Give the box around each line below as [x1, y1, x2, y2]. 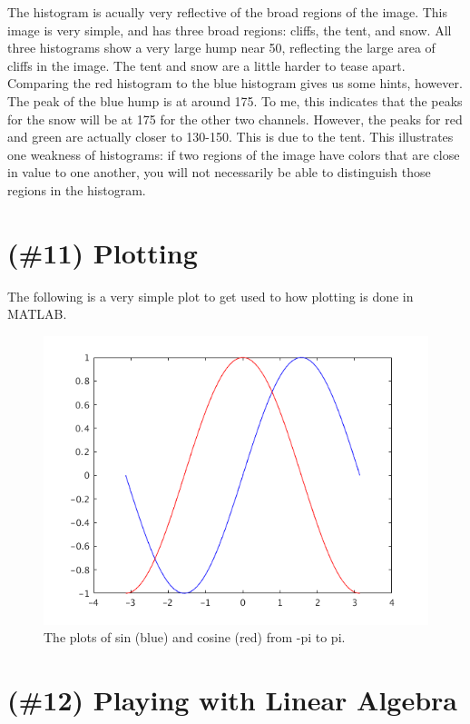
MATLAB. [7, 304, 67, 323]
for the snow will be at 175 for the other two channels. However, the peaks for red [7, 109, 463, 128]
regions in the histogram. [7, 180, 146, 199]
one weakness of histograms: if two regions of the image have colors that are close [7, 144, 460, 164]
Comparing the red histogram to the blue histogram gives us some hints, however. [7, 74, 463, 93]
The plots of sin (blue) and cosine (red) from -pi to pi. [44, 628, 346, 647]
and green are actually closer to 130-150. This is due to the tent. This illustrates [7, 127, 454, 146]
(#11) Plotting [7, 233, 198, 271]
